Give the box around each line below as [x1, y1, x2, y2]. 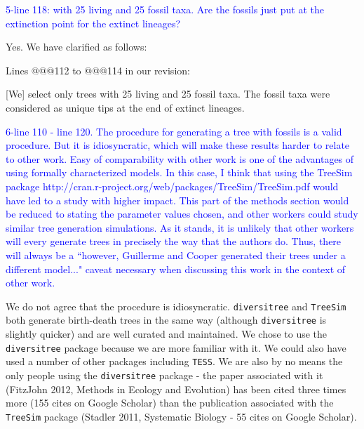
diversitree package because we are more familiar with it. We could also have [6, 340, 346, 355]
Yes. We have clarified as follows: [6, 39, 147, 54]
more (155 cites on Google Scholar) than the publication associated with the [6, 395, 334, 410]
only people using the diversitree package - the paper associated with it [6, 367, 323, 382]
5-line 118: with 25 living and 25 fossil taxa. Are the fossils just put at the [6, 2, 324, 16]
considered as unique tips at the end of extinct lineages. [6, 100, 245, 114]
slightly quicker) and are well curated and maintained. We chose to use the [6, 326, 328, 341]
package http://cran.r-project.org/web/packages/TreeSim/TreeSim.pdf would [6, 178, 339, 193]
